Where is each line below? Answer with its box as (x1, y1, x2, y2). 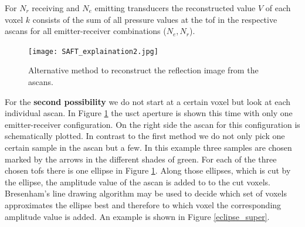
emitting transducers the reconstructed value (94, 2, 256, 13)
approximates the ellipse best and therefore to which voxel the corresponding (5, 198, 282, 211)
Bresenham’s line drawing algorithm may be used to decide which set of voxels (5, 187, 287, 199)
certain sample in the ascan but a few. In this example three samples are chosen (5, 141, 292, 153)
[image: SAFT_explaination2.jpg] (28, 47, 158, 56)
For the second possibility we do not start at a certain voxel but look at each (5, 95, 291, 107)
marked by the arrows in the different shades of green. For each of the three (5, 153, 277, 165)
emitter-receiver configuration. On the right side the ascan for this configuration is (5, 118, 300, 130)
